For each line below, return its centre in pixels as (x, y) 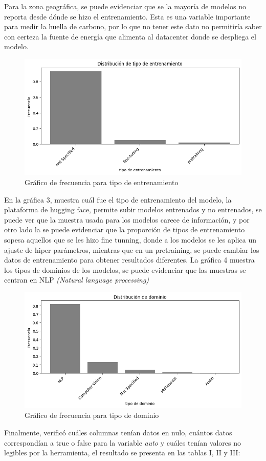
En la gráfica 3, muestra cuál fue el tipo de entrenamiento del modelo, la (118, 199)
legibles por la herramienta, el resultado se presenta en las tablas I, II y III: (122, 453)
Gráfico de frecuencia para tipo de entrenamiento (102, 182)
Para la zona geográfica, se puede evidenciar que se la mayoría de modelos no (125, 6)
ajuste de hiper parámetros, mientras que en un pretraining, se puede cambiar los (132, 249)
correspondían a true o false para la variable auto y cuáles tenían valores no (123, 442)
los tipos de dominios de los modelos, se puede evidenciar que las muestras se (125, 269)
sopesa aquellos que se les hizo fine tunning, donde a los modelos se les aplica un (130, 239)
